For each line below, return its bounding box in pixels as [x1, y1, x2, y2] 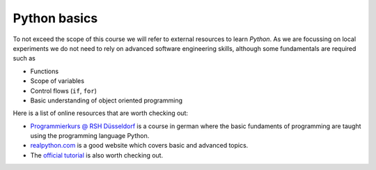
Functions [30, 67, 59, 75]
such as [13, 54, 36, 63]
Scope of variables [30, 77, 85, 85]
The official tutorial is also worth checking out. [30, 150, 164, 160]
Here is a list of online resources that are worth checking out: [13, 109, 188, 118]
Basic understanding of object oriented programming [30, 96, 183, 105]
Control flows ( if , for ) [30, 86, 97, 95]
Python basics [13, 10, 98, 26]
